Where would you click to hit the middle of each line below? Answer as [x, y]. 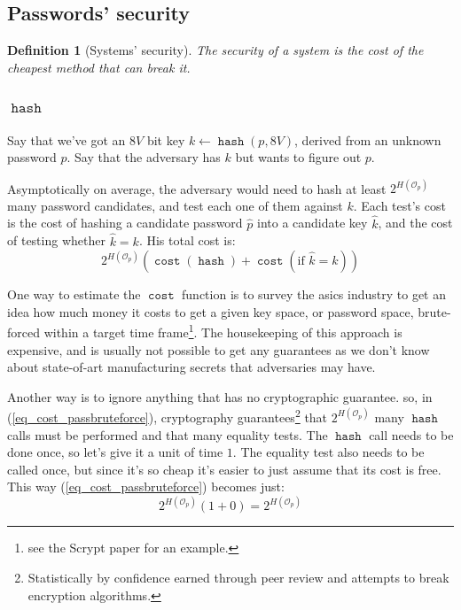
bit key [166, 139]
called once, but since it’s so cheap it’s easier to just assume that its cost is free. [224, 469]
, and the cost [415, 223]
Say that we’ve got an [66, 139]
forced [23, 332]
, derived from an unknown [368, 139]
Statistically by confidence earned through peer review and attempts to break [238, 578]
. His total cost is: [187, 240]
